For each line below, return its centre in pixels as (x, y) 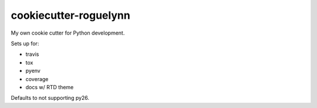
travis (32, 54)
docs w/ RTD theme (50, 87)
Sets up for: (25, 43)
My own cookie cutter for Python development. (68, 33)
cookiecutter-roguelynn (70, 15)
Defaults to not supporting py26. (50, 98)
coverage (37, 79)
